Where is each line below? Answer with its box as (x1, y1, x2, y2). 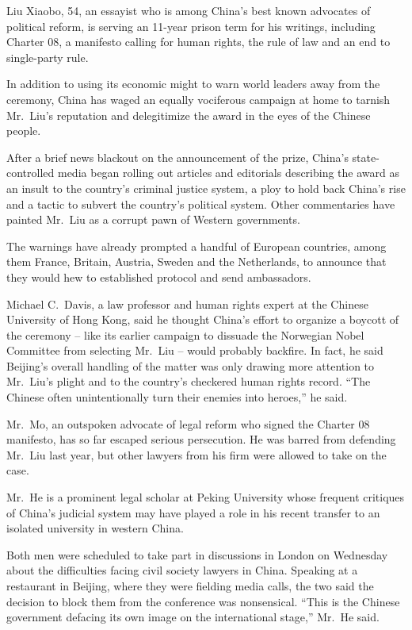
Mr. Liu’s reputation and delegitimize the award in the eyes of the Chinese (6, 106, 371, 123)
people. (6, 122, 41, 139)
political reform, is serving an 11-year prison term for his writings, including (6, 17, 376, 34)
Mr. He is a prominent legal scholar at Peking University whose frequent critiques (6, 489, 405, 505)
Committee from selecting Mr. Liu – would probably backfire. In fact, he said (6, 342, 383, 359)
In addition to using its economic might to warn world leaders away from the (6, 75, 380, 92)
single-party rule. (6, 48, 89, 65)
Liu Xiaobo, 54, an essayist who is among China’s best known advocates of (6, 2, 371, 18)
